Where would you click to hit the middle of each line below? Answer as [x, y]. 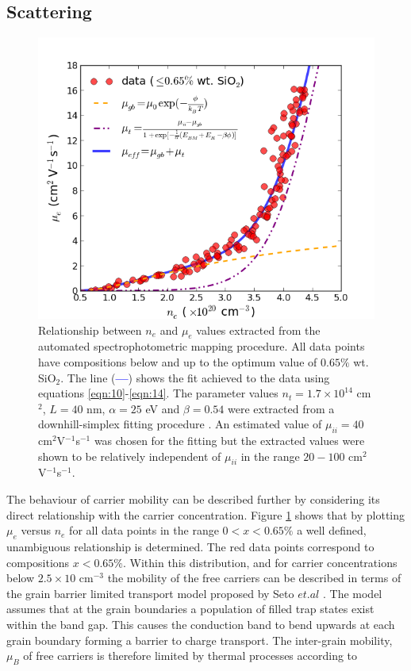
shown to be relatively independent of [130, 456]
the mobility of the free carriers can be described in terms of [254, 578]
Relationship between [90, 330]
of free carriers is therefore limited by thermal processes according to [190, 656]
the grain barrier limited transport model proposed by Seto [150, 593]
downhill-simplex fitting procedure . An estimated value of [180, 424]
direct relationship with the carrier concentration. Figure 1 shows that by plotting [206, 514]
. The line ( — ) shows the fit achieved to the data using [195, 377]
